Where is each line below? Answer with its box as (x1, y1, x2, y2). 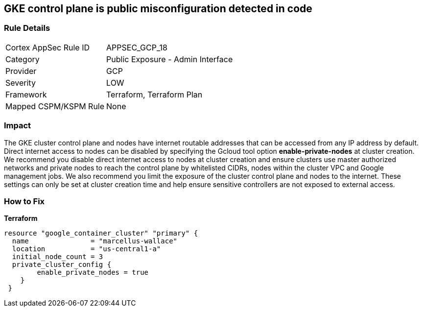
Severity (5, 77, 36, 88)
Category (5, 54, 40, 64)
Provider (5, 66, 37, 76)
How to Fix (4, 196, 45, 206)
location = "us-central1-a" (12, 245, 161, 253)
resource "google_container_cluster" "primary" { (4, 229, 198, 238)
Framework (5, 89, 47, 99)
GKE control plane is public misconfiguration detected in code (4, 2, 312, 15)
